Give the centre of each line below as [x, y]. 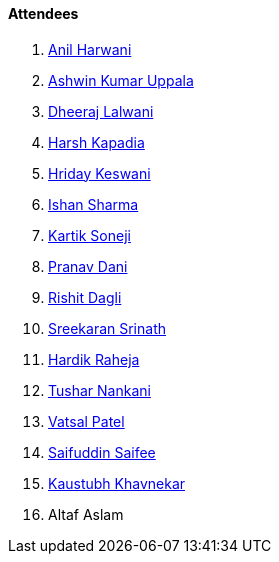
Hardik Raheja [94, 359]
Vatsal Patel [86, 421]
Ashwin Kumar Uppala [121, 80]
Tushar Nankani [99, 390]
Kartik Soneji [89, 235]
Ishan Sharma [93, 204]
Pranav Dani [88, 266]
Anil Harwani [90, 49]
